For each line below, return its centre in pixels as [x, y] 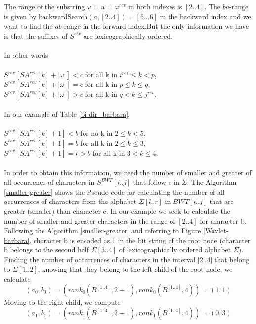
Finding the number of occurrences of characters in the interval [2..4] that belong [127, 259]
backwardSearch [63, 17]
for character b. [223, 221]
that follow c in [156, 182]
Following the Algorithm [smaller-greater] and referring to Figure [103, 230]
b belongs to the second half [47, 250]
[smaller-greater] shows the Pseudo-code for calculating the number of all [114, 191]
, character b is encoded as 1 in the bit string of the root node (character [140, 240]
